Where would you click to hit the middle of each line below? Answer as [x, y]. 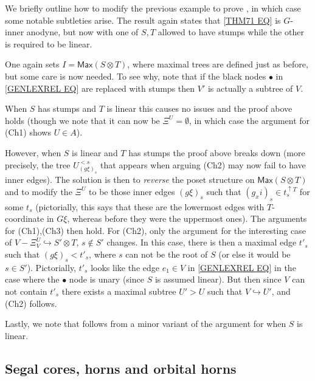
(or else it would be [254, 254]
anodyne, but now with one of [82, 32]
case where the [32, 279]
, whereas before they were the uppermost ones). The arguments [187, 218]
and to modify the [39, 191]
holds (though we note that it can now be [82, 120]
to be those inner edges [132, 191]
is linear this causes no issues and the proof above [199, 108]
